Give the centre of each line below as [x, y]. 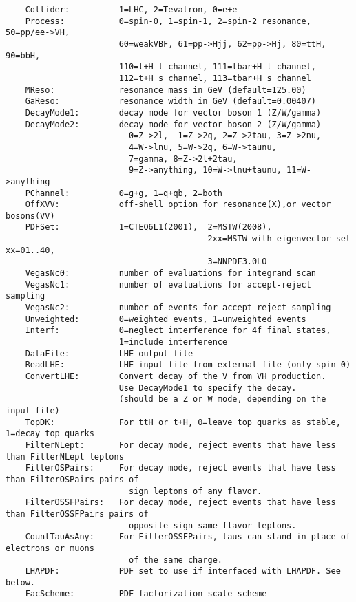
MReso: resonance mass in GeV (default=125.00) [166, 90]
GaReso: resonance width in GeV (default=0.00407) [171, 101]
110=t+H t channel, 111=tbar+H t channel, [218, 67]
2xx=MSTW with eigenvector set [279, 239]
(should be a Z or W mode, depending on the [222, 399]
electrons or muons [50, 548]
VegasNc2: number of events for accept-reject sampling [178, 308]
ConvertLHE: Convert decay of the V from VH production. [176, 376]
